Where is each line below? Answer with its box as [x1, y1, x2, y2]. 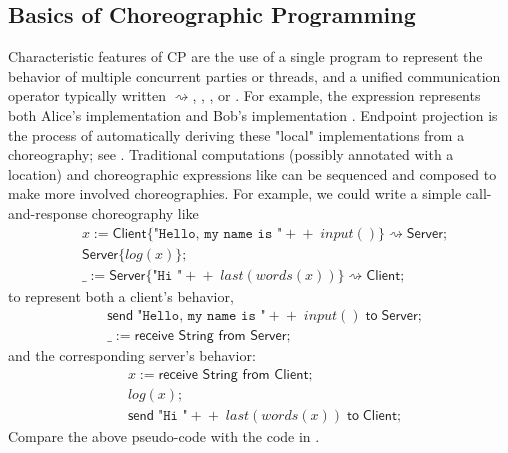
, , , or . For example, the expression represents [192, 85, 481, 106]
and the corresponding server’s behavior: [8, 345, 256, 366]
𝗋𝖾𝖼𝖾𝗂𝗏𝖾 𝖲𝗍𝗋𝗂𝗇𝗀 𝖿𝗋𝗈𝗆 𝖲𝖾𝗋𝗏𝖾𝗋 [134, 329, 287, 344]
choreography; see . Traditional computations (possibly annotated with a [8, 144, 454, 165]
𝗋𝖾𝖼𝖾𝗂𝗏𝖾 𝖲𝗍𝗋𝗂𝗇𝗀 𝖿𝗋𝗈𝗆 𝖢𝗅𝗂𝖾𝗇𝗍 [158, 367, 309, 382]
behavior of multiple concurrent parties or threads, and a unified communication [8, 65, 501, 86]
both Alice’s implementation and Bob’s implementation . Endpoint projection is [8, 104, 498, 125]
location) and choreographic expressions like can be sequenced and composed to [8, 163, 497, 184]
